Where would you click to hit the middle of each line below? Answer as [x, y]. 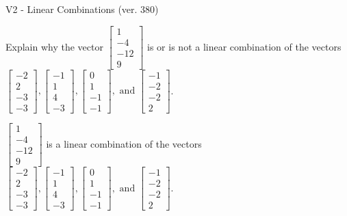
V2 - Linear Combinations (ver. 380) [82, 9]
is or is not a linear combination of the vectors [244, 46]
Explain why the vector [54, 46]
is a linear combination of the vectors [124, 143]
